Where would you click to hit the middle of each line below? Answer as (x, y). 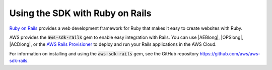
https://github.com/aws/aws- (230, 53)
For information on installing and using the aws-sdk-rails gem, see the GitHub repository (104, 53)
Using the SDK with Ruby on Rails (80, 13)
